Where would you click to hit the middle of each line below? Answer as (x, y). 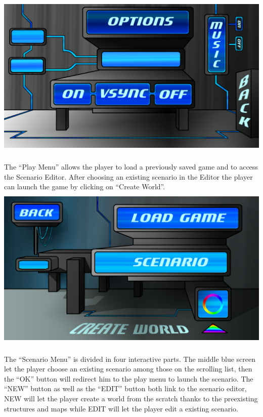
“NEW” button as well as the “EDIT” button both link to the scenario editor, (125, 388)
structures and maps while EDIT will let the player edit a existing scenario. (121, 408)
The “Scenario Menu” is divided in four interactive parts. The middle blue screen (130, 359)
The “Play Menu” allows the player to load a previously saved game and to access (131, 166)
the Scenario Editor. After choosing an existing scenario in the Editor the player (128, 176)
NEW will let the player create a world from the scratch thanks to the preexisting (131, 399)
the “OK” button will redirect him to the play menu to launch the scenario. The (129, 378)
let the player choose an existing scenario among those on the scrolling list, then (128, 369)
